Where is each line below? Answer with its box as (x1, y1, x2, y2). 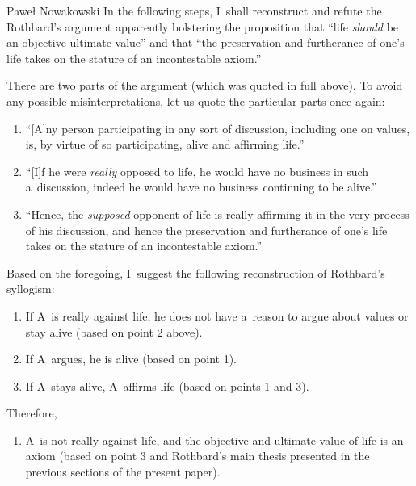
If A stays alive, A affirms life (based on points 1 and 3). (25, 377, 309, 394)
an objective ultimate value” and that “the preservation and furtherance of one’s (6, 34, 405, 51)
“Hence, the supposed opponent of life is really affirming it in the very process (25, 205, 410, 222)
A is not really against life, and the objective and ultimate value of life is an (25, 431, 404, 448)
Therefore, (6, 404, 57, 421)
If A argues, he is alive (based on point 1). (25, 350, 237, 367)
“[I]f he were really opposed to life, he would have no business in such (25, 162, 369, 179)
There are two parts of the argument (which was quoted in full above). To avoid (6, 77, 403, 94)
